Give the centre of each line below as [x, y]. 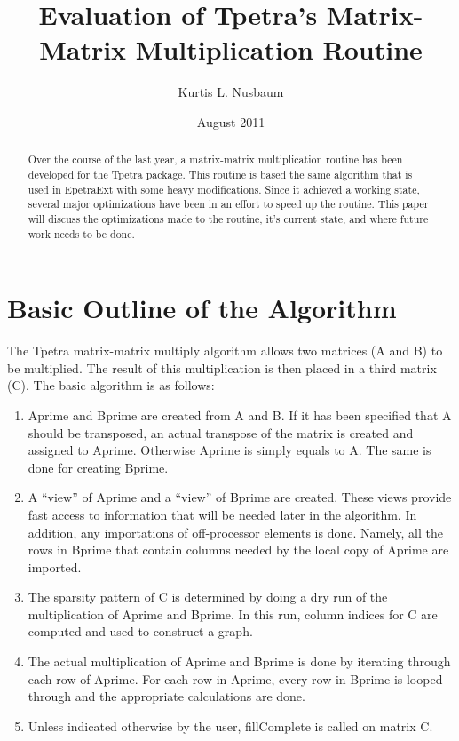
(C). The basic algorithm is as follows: [111, 385]
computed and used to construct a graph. [140, 631]
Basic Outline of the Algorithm [202, 308]
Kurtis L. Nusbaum [231, 92]
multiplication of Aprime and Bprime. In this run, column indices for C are [233, 614]
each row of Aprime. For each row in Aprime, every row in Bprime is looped [235, 678]
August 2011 [231, 121]
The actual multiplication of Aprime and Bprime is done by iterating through [239, 661]
